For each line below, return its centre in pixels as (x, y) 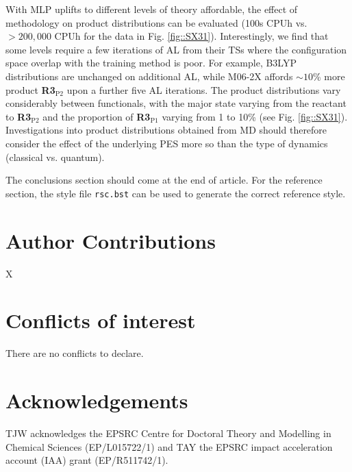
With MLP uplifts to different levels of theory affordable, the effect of (152, 9)
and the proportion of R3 (97, 116)
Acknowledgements (97, 400)
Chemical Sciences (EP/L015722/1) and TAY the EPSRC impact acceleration (169, 446)
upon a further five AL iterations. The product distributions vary (204, 89)
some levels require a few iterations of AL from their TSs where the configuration (176, 49)
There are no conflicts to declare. (75, 353)
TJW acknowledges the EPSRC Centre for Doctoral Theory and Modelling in (168, 433)
